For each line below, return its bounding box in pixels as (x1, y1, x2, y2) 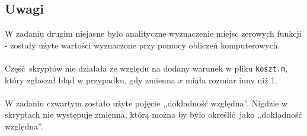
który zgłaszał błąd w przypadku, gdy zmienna (5, 73, 175, 86)
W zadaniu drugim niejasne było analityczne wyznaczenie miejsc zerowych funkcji (5, 27, 302, 40)
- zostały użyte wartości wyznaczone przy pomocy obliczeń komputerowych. (5, 38, 280, 51)
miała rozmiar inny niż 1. (186, 73, 277, 86)
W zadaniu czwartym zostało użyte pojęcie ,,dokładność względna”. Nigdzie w (5, 96, 288, 109)
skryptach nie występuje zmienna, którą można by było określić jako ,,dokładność (5, 108, 302, 121)
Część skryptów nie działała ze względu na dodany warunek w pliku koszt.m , (5, 61, 288, 74)
